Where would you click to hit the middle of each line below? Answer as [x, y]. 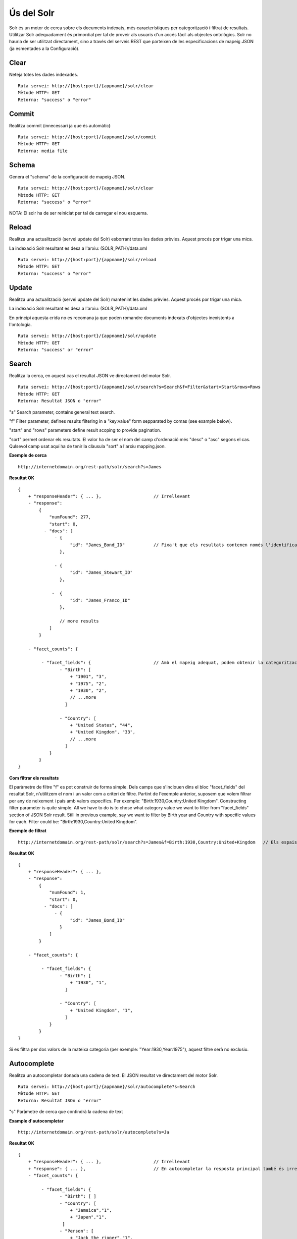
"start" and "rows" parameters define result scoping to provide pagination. [85, 430]
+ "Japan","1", [88, 1217]
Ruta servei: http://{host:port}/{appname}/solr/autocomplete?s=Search [107, 1087]
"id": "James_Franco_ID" [100, 600]
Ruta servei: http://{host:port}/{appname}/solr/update [87, 336]
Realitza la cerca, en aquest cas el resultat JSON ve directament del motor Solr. [90, 375]
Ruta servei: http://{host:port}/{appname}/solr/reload [87, 260]
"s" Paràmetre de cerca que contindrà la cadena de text [66, 1112]
